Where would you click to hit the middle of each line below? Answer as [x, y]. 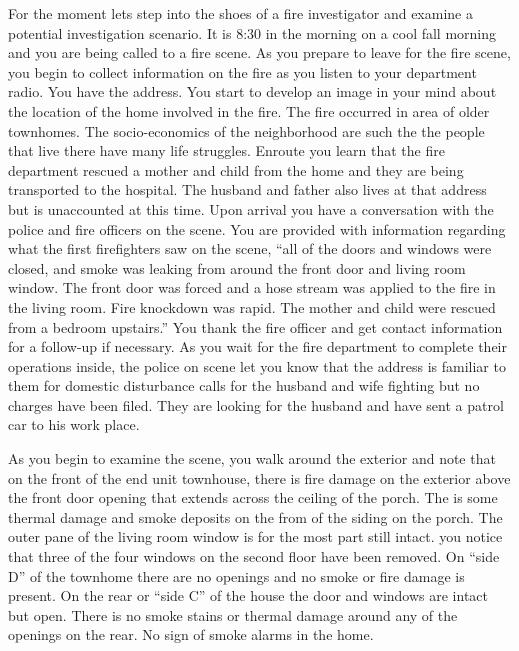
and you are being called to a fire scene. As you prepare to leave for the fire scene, [259, 52]
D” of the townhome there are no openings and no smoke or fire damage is [236, 575]
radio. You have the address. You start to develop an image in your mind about [252, 91]
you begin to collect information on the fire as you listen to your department [242, 71]
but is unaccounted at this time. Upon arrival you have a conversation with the [251, 208]
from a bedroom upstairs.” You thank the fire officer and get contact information [255, 326]
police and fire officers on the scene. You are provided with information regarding [257, 228]
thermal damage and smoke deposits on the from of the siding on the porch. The [255, 516]
